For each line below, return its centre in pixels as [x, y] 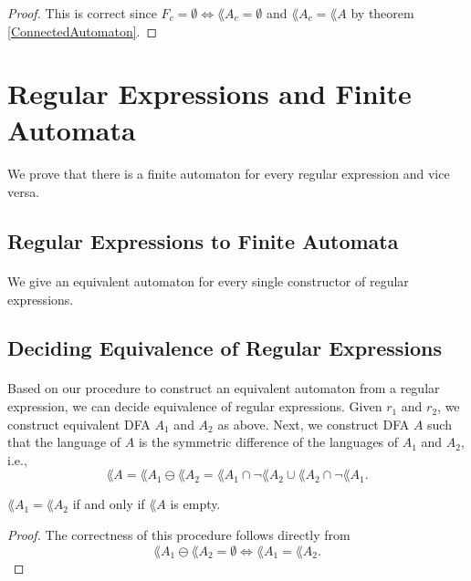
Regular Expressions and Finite [209, 93]
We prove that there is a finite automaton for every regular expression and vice [229, 174]
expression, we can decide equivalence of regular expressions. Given [195, 406]
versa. [24, 191]
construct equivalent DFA [79, 424]
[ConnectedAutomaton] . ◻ [83, 31]
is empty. [195, 504]
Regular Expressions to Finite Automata [203, 240]
